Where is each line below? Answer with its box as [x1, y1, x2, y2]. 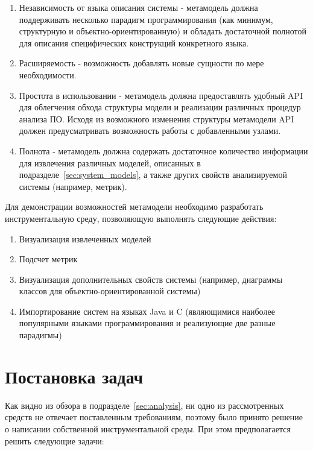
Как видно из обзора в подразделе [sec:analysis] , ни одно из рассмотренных [5, 399, 284, 411]
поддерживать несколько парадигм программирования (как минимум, [19, 13, 273, 25]
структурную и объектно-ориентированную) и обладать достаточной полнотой [19, 25, 306, 37]
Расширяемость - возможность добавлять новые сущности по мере [19, 57, 264, 69]
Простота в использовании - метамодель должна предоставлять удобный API [19, 89, 303, 101]
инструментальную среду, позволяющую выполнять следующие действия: [5, 212, 277, 224]
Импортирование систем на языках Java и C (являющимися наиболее [19, 304, 275, 317]
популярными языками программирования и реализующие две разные [19, 317, 276, 329]
